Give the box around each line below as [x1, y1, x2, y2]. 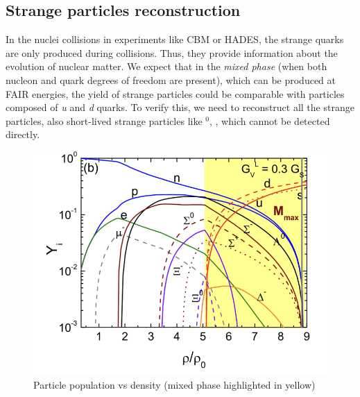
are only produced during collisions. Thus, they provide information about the [6, 45, 338, 60]
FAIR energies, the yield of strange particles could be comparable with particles [6, 86, 345, 101]
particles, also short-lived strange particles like [6, 113, 203, 128]
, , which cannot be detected [209, 113, 330, 128]
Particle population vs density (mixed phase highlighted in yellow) [33, 377, 316, 391]
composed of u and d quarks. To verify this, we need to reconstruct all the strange [6, 100, 354, 115]
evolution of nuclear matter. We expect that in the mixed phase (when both [6, 59, 327, 74]
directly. [6, 127, 40, 142]
